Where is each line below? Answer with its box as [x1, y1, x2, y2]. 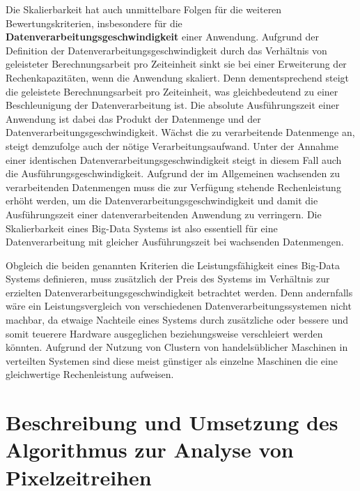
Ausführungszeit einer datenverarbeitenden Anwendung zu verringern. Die [6, 206, 322, 221]
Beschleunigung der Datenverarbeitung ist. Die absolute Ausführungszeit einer [6, 98, 340, 112]
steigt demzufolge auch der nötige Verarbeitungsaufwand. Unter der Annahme [6, 138, 338, 153]
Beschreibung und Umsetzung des [6, 408, 338, 437]
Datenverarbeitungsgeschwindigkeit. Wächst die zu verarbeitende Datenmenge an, [6, 125, 355, 139]
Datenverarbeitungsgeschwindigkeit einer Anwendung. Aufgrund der [6, 29, 319, 44]
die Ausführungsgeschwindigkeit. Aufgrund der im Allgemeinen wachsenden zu [6, 166, 340, 181]
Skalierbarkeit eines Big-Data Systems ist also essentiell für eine [6, 220, 278, 235]
